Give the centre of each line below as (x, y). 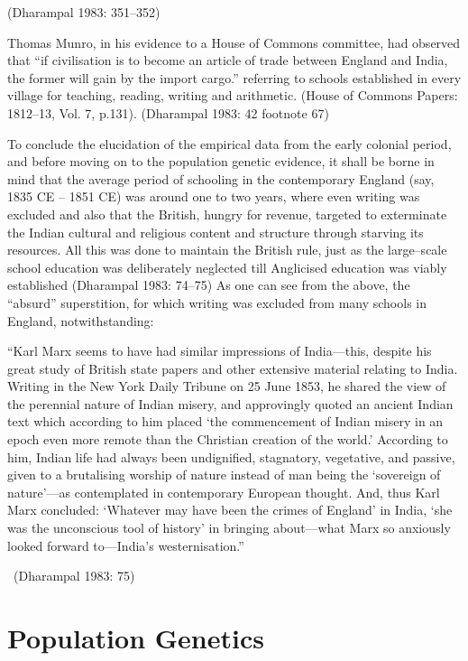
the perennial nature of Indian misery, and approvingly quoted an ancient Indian (230, 403)
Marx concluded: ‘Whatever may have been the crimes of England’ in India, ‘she (230, 510)
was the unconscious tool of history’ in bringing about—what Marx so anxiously (229, 528)
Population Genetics (136, 638)
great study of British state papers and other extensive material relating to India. (233, 368)
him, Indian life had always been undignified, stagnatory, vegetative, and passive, (231, 456)
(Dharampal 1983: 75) (74, 576)
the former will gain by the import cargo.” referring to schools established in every (234, 77)
